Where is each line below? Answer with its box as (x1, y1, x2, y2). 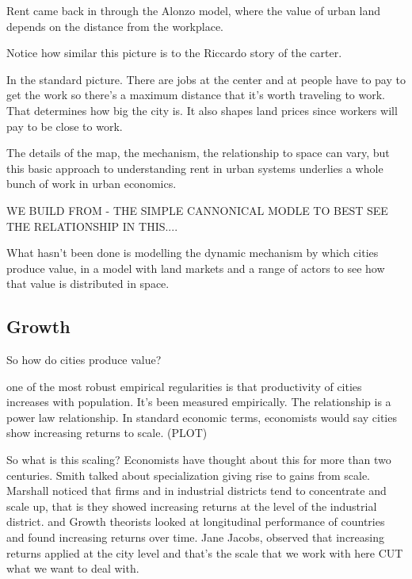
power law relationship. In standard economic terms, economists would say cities (6, 408, 397, 425)
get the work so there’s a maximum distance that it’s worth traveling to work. (6, 86, 386, 103)
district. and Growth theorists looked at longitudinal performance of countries (6, 513, 385, 530)
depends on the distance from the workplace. (6, 17, 224, 34)
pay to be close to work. (6, 117, 123, 134)
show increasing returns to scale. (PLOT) (6, 424, 208, 441)
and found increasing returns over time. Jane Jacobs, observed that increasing (6, 529, 385, 546)
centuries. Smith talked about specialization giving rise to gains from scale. (6, 466, 371, 483)
